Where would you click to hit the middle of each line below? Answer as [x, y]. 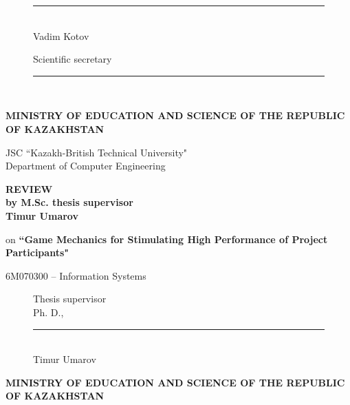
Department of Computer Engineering [86, 166]
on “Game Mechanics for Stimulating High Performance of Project [167, 239]
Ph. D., [48, 312]
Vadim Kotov [61, 35]
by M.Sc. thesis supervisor [69, 202]
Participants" [37, 252]
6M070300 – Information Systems [76, 275]
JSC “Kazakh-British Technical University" [97, 152]
